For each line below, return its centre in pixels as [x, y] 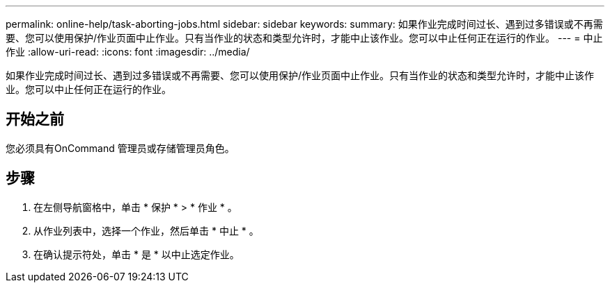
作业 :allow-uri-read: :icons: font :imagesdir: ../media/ [128, 52]
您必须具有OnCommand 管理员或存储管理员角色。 [120, 148]
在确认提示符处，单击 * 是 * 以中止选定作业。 [136, 254]
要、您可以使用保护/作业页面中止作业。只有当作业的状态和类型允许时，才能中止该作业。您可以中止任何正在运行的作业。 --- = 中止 [304, 38]
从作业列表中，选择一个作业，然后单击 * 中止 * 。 [146, 230]
